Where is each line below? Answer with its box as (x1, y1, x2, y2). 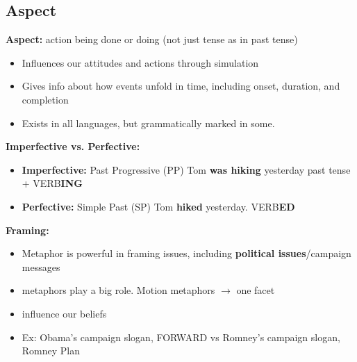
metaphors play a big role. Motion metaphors (22, 283, 215, 297)
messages (22, 259, 60, 274)
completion (22, 92, 69, 106)
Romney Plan (22, 343, 81, 358)
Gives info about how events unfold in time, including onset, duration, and (22, 79, 340, 93)
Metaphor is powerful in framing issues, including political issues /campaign (22, 246, 351, 261)
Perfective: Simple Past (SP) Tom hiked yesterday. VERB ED (22, 199, 295, 213)
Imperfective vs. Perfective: (6, 139, 140, 154)
